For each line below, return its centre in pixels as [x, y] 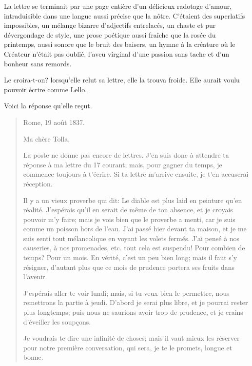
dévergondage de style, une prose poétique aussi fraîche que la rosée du [110, 34]
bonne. [33, 357]
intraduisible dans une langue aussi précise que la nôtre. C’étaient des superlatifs [125, 15]
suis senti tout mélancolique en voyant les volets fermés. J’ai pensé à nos [131, 238]
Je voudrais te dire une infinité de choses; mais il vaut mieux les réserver [131, 338]
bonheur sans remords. [38, 63]
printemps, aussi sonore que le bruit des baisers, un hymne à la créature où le [120, 44]
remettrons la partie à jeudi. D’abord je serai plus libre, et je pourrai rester [136, 302]
